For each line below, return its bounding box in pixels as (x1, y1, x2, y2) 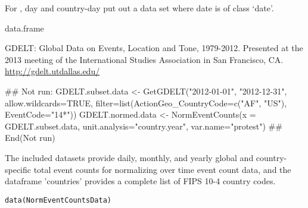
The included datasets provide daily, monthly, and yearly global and (5, 151, 254, 163)
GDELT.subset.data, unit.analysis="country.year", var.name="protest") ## (5, 119, 282, 132)
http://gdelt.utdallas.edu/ (5, 65, 100, 77)
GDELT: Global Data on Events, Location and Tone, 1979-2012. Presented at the (5, 42, 303, 54)
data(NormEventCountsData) (5, 196, 111, 204)
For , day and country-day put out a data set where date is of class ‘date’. (5, 2, 274, 14)
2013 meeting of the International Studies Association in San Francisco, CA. (5, 53, 284, 65)
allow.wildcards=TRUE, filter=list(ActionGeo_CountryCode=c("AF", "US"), (5, 96, 287, 109)
